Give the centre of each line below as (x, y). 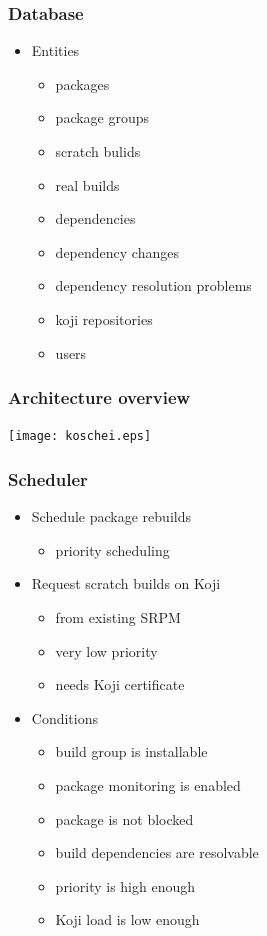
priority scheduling (112, 549)
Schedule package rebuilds (111, 516)
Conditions (65, 717)
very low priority (106, 650)
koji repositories (104, 318)
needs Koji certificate (120, 684)
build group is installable (131, 751)
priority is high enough (125, 885)
